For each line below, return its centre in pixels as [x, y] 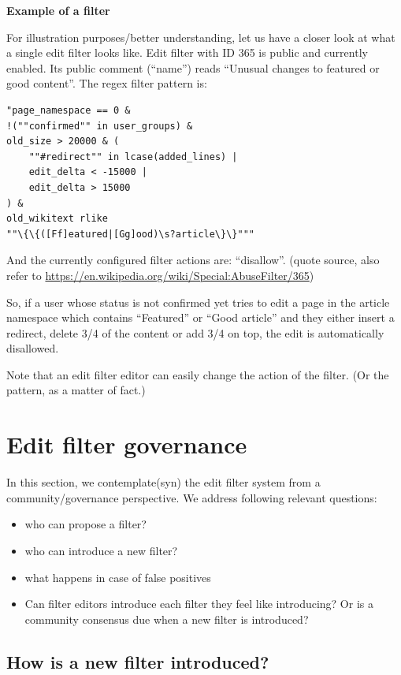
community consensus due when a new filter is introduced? [167, 619]
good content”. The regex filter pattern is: [107, 83]
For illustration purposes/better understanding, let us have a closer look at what [201, 37]
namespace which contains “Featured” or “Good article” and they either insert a [200, 317]
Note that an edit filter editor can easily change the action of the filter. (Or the [198, 374]
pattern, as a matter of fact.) [76, 390]
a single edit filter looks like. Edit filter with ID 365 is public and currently [187, 52]
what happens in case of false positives [118, 577]
